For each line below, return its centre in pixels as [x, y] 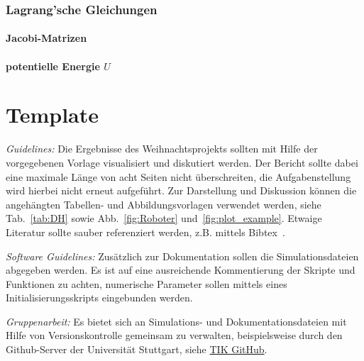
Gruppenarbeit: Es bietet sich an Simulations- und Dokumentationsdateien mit [176, 321]
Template [53, 115]
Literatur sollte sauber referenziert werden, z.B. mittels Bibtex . [145, 232]
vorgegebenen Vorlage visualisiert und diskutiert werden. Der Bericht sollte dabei [182, 162]
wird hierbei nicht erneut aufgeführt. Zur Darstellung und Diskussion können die [181, 190]
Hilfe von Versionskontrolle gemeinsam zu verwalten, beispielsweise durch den [174, 335]
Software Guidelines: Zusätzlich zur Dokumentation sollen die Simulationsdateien [182, 256]
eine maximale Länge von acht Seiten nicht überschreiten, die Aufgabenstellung [178, 176]
